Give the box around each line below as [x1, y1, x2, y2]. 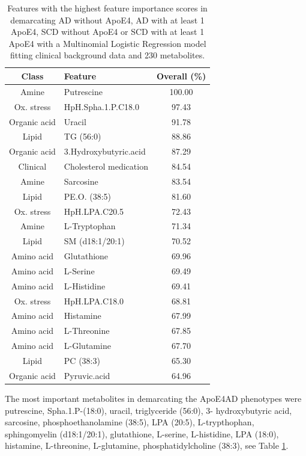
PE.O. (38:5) [64, 189, 112, 202]
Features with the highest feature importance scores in [7, 2, 208, 14]
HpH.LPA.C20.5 [64, 205, 124, 217]
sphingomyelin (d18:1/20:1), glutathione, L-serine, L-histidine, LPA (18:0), [5, 427, 279, 440]
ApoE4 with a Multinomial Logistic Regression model [8, 37, 206, 49]
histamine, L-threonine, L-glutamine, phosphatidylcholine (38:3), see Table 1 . [5, 439, 289, 452]
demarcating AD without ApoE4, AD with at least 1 [10, 13, 205, 26]
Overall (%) [156, 69, 206, 82]
